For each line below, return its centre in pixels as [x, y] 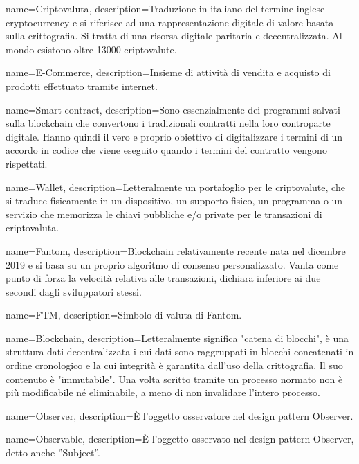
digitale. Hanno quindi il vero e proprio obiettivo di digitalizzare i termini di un [174, 136]
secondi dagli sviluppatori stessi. [74, 291]
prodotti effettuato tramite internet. [82, 86]
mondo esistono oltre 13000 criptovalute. [91, 49]
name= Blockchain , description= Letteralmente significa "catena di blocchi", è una [177, 338]
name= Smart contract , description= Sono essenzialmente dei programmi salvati [173, 109]
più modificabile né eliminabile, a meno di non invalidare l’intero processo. [163, 392]
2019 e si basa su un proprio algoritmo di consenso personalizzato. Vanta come [172, 264]
